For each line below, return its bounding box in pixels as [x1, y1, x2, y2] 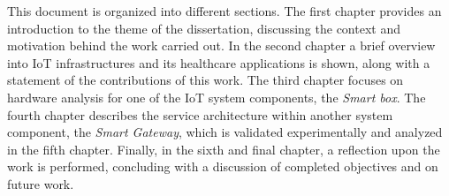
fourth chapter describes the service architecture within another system [7, 105, 393, 124]
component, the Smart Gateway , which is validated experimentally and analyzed [7, 123, 443, 141]
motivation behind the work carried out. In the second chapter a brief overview [7, 36, 436, 55]
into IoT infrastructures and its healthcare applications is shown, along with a [7, 53, 430, 72]
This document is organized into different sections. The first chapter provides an [7, 2, 442, 19]
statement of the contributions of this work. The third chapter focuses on [7, 71, 404, 89]
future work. [7, 174, 74, 192]
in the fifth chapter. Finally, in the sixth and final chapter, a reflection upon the [7, 139, 440, 158]
